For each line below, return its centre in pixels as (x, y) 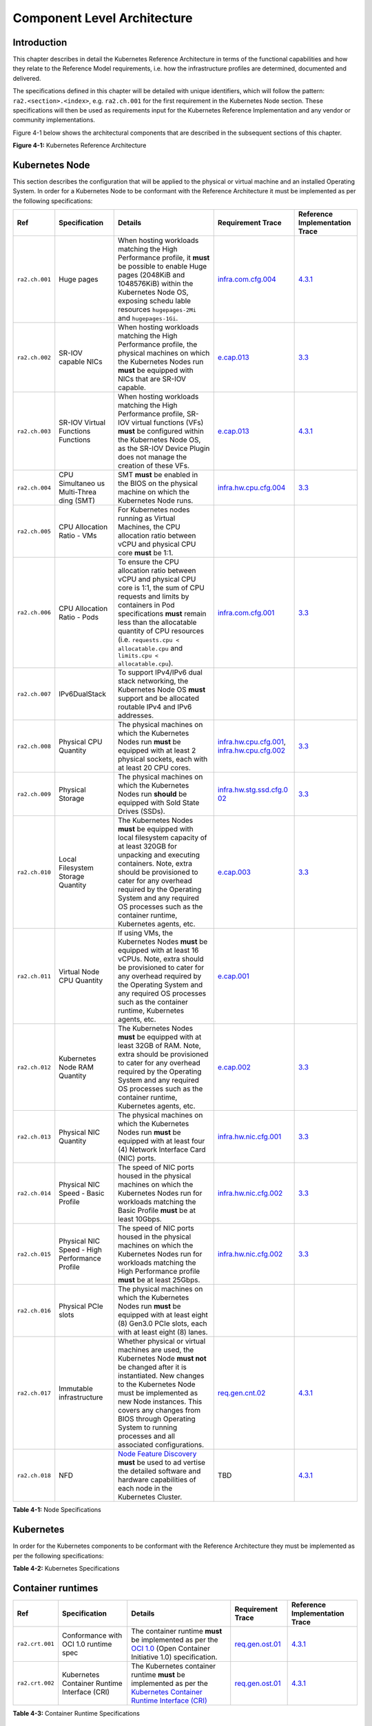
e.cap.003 (234, 872)
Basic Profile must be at (157, 1210)
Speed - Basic (82, 1193)
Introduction (40, 42)
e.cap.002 (234, 1067)
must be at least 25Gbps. (159, 1280)
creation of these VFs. (153, 466)
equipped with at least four (161, 1141)
